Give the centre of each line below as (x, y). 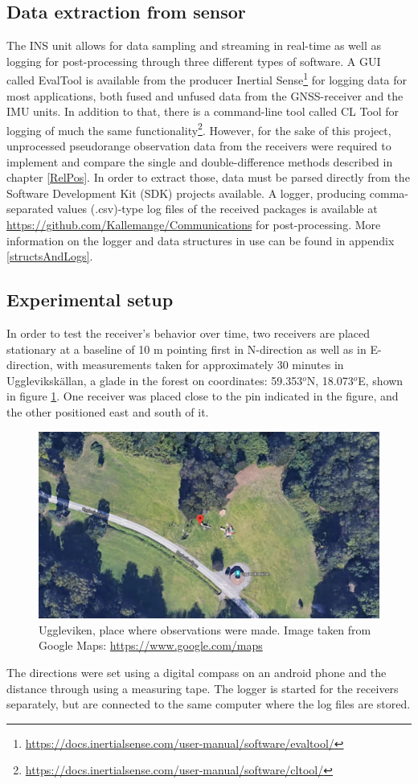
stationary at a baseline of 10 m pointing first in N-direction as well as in (186, 349)
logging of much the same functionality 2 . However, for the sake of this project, (199, 129)
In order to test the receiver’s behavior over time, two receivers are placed (189, 333)
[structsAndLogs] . (50, 256)
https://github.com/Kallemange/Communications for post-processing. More (194, 225)
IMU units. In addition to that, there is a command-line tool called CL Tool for (203, 111)
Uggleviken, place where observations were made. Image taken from (205, 629)
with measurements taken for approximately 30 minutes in (200, 365)
